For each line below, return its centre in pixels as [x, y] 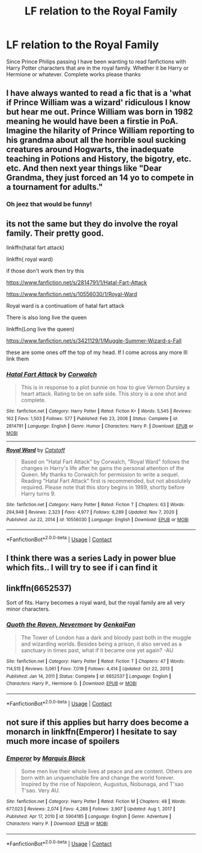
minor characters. [28, 609]
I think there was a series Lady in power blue [91, 558]
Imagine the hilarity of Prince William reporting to [100, 131]
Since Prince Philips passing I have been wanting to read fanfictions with [96, 61]
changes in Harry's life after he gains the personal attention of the [103, 468]
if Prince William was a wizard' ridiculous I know [98, 102]
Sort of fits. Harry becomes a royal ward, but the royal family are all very [96, 603]
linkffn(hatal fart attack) [35, 248]
